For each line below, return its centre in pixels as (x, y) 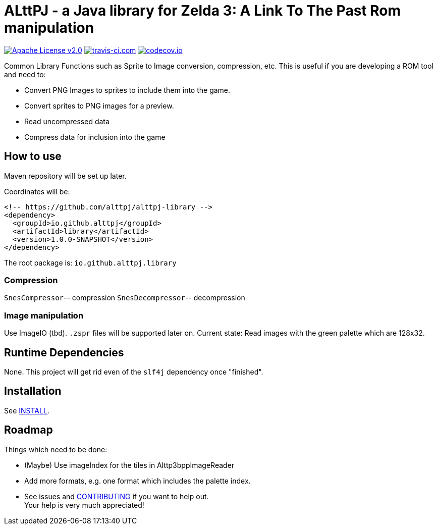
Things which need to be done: (56, 449)
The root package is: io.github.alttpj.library (90, 262)
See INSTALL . (27, 410)
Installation (33, 391)
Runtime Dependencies (64, 352)
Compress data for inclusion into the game (95, 137)
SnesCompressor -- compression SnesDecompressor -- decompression (125, 298)
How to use (33, 156)
